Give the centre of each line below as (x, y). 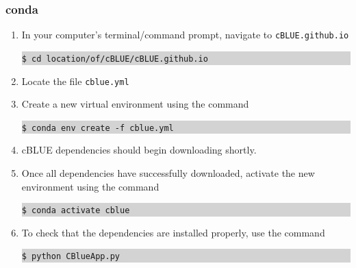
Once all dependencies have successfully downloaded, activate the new (168, 173)
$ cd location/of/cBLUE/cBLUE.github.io (115, 59)
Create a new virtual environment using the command (135, 104)
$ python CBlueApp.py (71, 257)
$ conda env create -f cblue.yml (98, 128)
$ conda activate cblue (76, 211)
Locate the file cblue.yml (75, 81)
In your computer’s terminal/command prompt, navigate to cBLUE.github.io (185, 35)
